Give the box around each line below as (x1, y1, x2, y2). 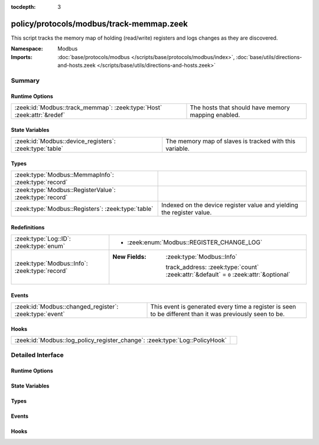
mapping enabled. (190, 111, 240, 119)
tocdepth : (11, 4, 36, 10)
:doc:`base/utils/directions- (236, 53, 302, 60)
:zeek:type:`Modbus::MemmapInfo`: (14, 171, 115, 179)
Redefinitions (11, 223, 45, 230)
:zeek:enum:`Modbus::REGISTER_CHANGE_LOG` (127, 238, 263, 246)
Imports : (11, 53, 32, 60)
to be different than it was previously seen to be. (150, 310, 285, 319)
